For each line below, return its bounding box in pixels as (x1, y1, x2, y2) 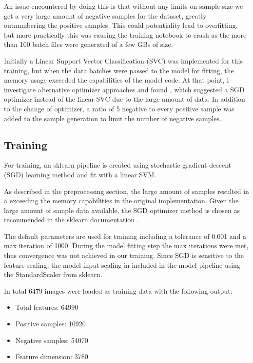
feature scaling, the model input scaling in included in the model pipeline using (4, 259, 240, 270)
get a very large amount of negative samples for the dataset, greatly (4, 10, 207, 21)
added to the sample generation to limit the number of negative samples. (4, 113, 221, 123)
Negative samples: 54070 (15, 335, 88, 345)
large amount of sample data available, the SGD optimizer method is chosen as (4, 205, 240, 215)
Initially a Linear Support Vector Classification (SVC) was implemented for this (4, 55, 243, 65)
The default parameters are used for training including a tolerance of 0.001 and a (4, 231, 247, 241)
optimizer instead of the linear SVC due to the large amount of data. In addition (4, 94, 245, 104)
